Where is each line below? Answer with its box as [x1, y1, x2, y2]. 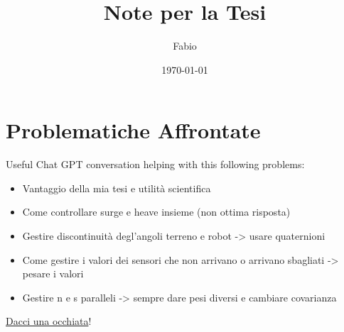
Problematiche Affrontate [6, 116, 261, 145]
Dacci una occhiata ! [6, 314, 92, 328]
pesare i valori [22, 266, 84, 281]
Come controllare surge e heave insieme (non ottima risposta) [22, 204, 291, 219]
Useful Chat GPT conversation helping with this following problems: [6, 157, 305, 172]
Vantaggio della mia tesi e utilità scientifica [22, 180, 211, 195]
